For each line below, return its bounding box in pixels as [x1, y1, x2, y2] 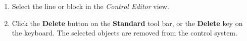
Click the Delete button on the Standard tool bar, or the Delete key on [12, 17, 243, 28]
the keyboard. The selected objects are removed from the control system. [12, 27, 237, 38]
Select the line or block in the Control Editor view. [12, 1, 169, 11]
